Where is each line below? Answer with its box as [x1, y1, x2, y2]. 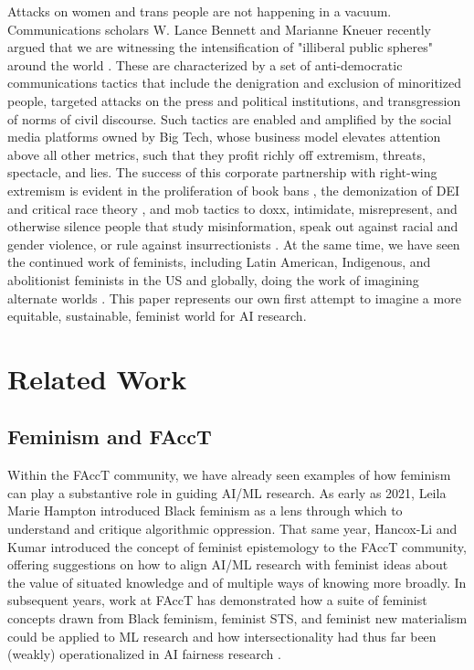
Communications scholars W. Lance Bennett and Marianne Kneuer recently [7, 19, 431, 38]
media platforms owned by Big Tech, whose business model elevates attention [7, 127, 441, 146]
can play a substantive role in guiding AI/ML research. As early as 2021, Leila [7, 483, 447, 502]
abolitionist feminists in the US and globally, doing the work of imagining [7, 270, 419, 289]
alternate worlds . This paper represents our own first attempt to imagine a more [7, 288, 461, 307]
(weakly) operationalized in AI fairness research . [7, 644, 281, 664]
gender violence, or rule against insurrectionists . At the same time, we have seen [7, 234, 460, 253]
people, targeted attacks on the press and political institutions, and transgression [7, 90, 461, 110]
